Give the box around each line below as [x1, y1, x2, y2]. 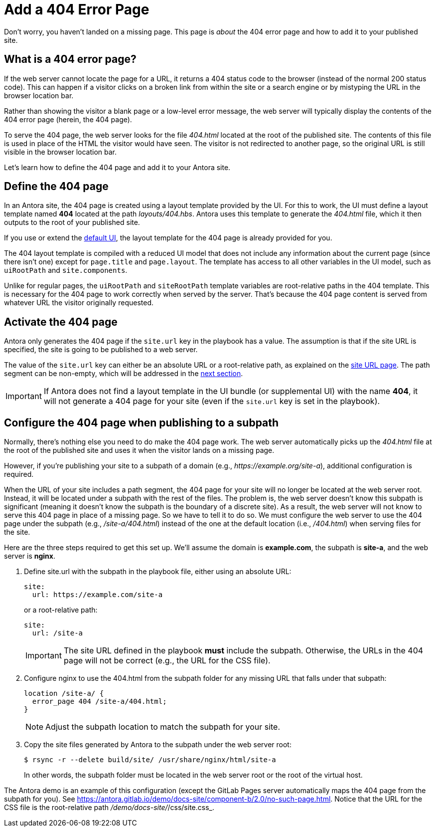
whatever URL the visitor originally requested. [4, 298, 153, 307]
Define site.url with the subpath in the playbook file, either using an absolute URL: [24, 567, 291, 576]
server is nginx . [4, 552, 55, 561]
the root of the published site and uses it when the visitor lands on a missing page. [4, 446, 275, 455]
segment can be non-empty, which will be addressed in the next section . [4, 369, 243, 378]
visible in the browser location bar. [4, 147, 117, 156]
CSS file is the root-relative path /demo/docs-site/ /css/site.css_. [4, 803, 214, 812]
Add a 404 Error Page [4, 1, 149, 18]
